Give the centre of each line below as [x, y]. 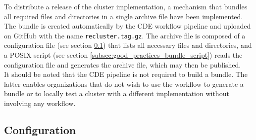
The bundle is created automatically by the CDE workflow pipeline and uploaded [128, 26]
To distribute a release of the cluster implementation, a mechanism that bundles [126, 6]
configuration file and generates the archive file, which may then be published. [123, 64]
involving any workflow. [40, 103]
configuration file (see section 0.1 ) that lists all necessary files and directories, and [128, 45]
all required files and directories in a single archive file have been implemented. [124, 16]
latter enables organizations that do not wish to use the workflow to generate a [124, 84]
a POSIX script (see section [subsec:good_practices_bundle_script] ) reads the [123, 55]
